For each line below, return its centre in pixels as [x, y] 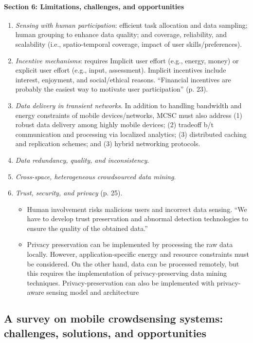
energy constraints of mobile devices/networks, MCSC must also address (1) [129, 115]
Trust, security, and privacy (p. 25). [69, 193]
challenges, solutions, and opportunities [105, 333]
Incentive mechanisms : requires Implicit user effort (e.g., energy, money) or [127, 60]
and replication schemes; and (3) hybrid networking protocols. [108, 143]
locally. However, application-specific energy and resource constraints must [138, 254]
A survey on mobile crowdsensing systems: [114, 318]
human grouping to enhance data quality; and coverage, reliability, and [121, 34]
